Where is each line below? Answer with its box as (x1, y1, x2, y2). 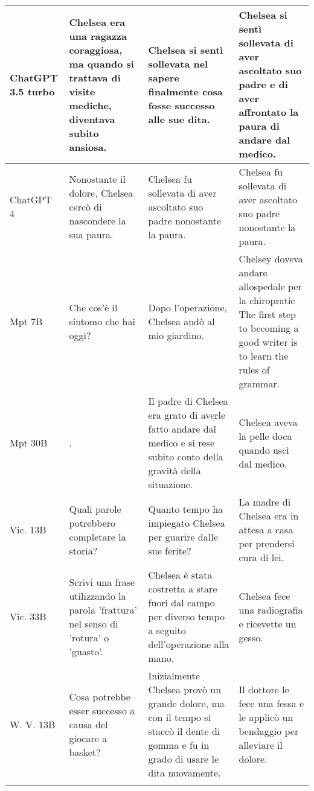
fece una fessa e (239, 696, 304, 710)
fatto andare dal (148, 422, 216, 436)
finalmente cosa (148, 84, 223, 98)
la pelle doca (239, 428, 292, 443)
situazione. (148, 477, 193, 491)
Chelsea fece (239, 588, 290, 603)
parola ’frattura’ (69, 602, 138, 617)
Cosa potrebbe (69, 689, 130, 704)
